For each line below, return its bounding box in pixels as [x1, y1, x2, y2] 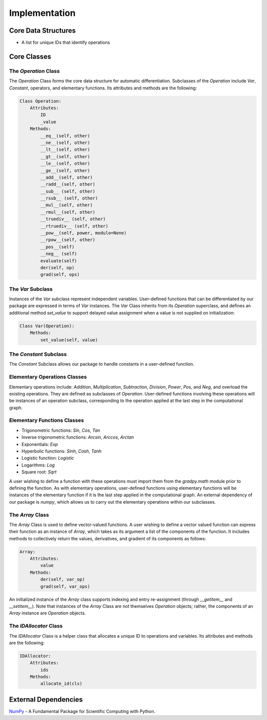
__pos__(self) [40, 244, 75, 250]
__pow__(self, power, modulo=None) [40, 230, 127, 236]
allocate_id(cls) [40, 681, 83, 687]
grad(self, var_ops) [40, 584, 90, 589]
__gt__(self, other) [40, 154, 90, 159]
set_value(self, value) [40, 337, 98, 342]
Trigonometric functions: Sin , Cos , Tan [21, 427, 100, 433]
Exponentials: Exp [21, 441, 58, 447]
